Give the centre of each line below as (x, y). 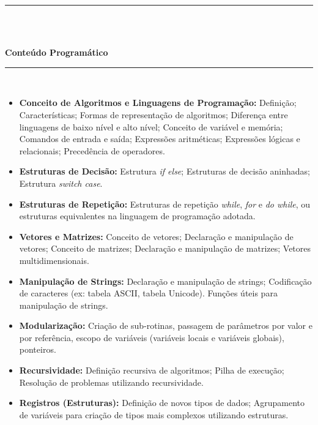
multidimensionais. (54, 260)
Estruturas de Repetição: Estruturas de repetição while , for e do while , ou (165, 204)
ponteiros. (38, 349)
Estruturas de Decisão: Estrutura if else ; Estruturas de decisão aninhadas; (165, 171)
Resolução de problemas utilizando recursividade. (111, 382)
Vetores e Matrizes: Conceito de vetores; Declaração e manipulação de (156, 236)
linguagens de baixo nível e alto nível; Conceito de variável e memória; (151, 126)
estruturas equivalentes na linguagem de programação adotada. (137, 216)
